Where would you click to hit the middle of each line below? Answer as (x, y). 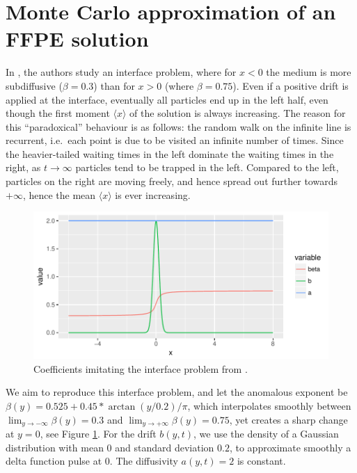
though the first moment (58, 113)
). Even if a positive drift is (291, 85)
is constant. (261, 461)
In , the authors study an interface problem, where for (121, 72)
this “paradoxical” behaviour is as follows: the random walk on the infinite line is (178, 126)
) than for (114, 85)
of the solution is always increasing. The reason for (238, 113)
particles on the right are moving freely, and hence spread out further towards (172, 181)
